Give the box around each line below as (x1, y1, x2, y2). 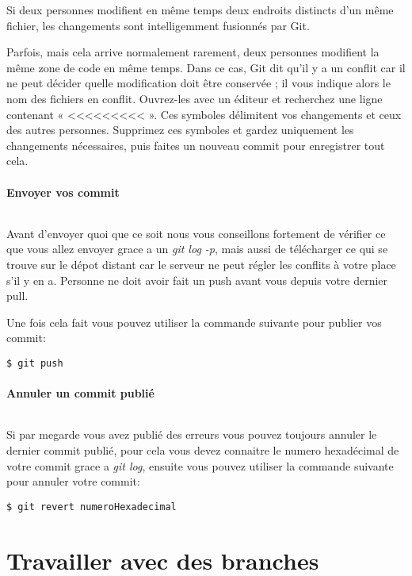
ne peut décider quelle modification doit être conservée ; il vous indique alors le (6, 75, 391, 91)
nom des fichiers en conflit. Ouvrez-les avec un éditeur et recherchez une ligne (6, 90, 383, 106)
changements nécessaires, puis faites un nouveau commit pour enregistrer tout (6, 136, 385, 153)
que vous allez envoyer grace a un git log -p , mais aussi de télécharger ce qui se (6, 240, 388, 257)
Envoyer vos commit (6, 183, 120, 200)
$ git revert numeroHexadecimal (6, 501, 177, 513)
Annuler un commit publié (6, 385, 154, 401)
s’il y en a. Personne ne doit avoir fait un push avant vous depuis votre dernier (6, 271, 388, 288)
